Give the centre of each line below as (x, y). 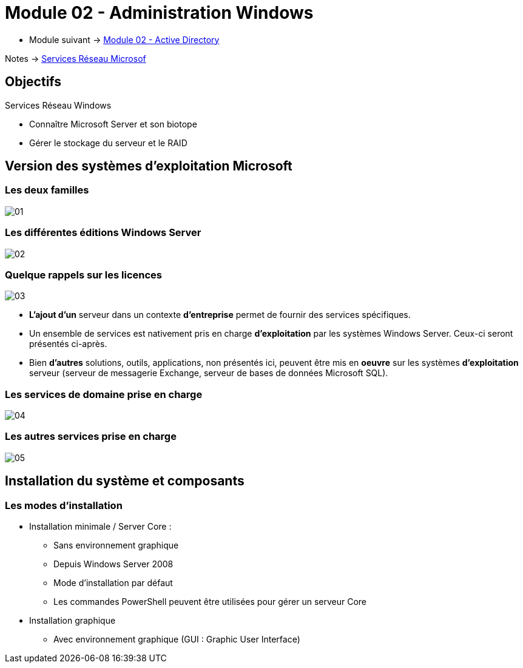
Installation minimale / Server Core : (100, 527)
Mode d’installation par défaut (113, 583)
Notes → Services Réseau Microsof (76, 58)
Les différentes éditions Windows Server (103, 233)
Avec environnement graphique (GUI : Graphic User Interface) (177, 639)
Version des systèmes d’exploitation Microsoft (149, 166)
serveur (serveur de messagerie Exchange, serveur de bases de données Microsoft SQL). (209, 373)
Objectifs (33, 82)
